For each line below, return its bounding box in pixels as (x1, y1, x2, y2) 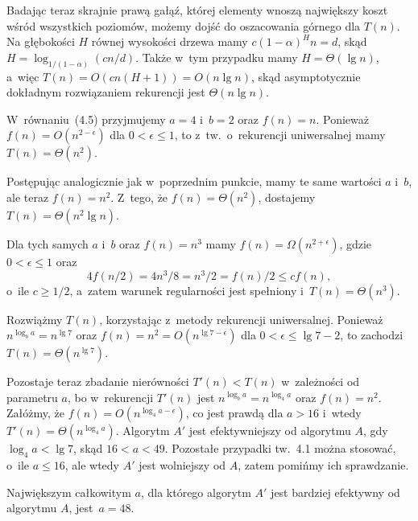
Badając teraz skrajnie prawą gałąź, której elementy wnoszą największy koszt (6, 2, 388, 18)
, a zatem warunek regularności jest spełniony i (69, 281, 304, 298)
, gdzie (339, 236, 372, 252)
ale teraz (6, 189, 49, 206)
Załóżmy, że (6, 404, 64, 421)
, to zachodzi (340, 326, 404, 343)
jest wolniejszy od (139, 457, 226, 474)
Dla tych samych (6, 236, 89, 252)
